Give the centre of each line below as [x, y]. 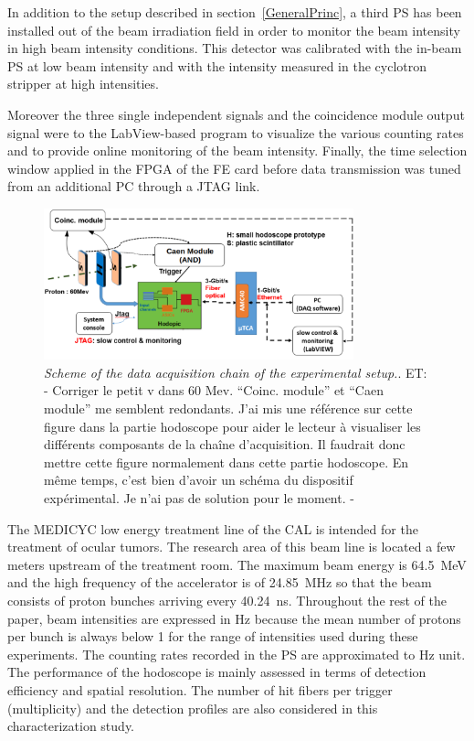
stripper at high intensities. [83, 84]
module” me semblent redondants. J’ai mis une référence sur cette [228, 408]
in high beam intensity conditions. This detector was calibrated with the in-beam [235, 48]
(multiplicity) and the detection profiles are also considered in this [193, 708]
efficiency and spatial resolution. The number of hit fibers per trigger [200, 689]
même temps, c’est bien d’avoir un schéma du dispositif [199, 480]
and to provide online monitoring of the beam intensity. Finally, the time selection [237, 150]
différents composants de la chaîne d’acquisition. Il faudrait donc [225, 444]
